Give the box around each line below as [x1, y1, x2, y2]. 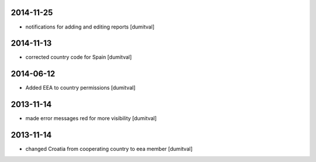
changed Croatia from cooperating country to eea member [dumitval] [25, 146, 193, 153]
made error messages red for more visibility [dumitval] [25, 115, 157, 122]
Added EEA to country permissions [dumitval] [25, 84, 136, 91]
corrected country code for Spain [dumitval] [25, 54, 132, 61]
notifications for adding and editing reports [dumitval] [25, 23, 155, 30]
